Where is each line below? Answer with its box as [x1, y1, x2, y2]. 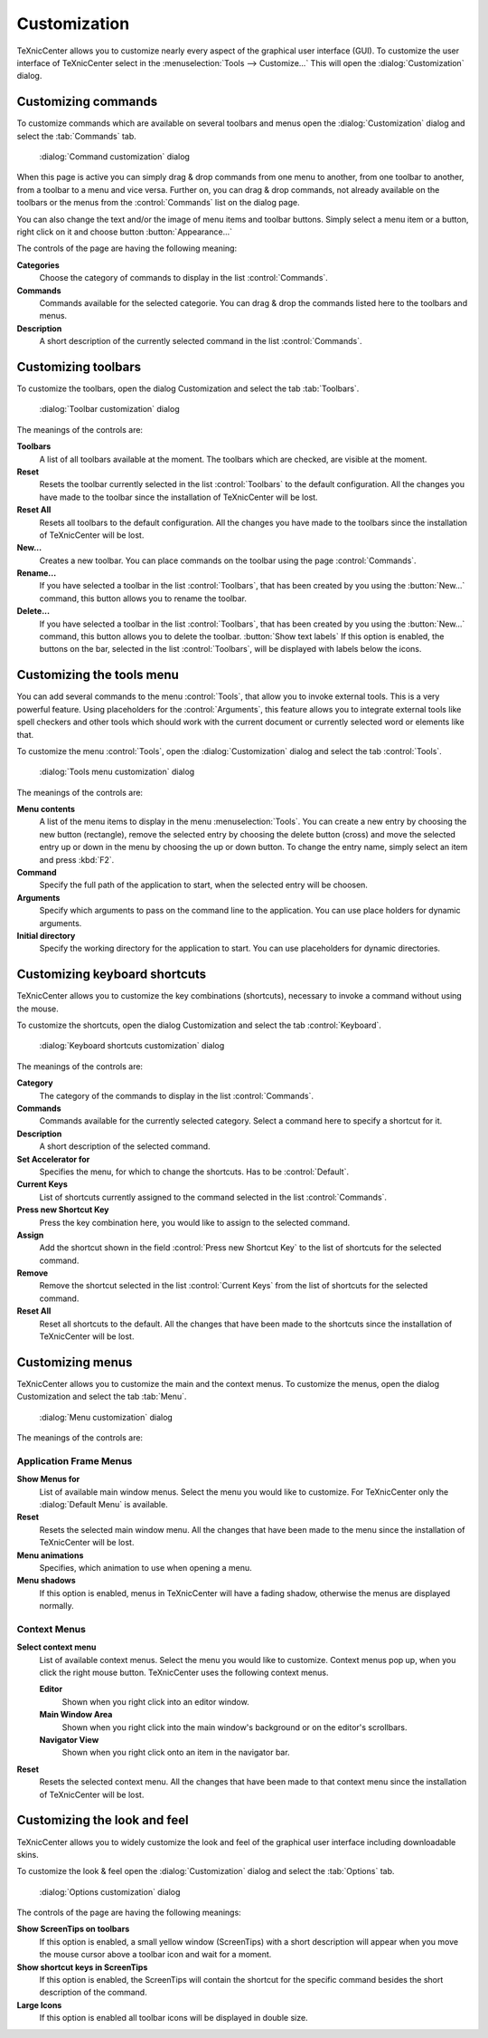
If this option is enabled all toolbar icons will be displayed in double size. [39, 2013, 308, 2024]
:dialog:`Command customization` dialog [39, 151, 190, 162]
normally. [39, 1601, 74, 1612]
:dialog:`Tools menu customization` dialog [39, 766, 195, 778]
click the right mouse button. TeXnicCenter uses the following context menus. [39, 1667, 329, 1679]
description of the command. [39, 1987, 148, 1998]
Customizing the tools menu [16, 667, 180, 683]
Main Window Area [39, 1709, 113, 1720]
